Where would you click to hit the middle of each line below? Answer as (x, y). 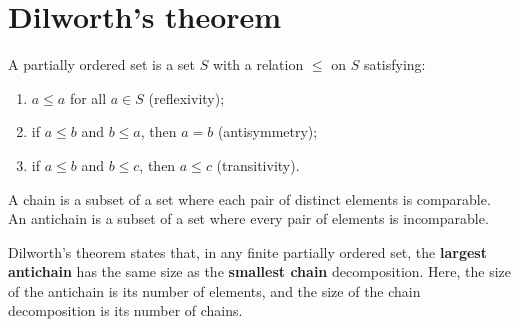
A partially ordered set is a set (101, 64)
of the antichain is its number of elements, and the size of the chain (214, 290)
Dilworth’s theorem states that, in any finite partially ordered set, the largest (247, 251)
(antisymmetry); (267, 131)
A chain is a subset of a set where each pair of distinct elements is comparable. (249, 198)
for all (88, 97)
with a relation (258, 64)
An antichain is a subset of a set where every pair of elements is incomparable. (248, 218)
